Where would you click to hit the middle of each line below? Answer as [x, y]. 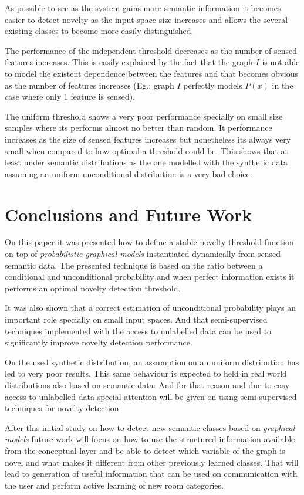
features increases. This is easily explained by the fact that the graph [129, 62]
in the [283, 85]
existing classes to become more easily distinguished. [99, 31]
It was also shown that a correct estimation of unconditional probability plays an [150, 308]
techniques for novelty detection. [63, 408]
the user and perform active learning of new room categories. [114, 485]
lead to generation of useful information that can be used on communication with [151, 474]
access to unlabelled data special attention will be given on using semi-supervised [151, 396]
